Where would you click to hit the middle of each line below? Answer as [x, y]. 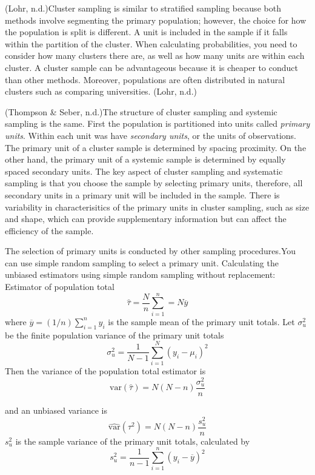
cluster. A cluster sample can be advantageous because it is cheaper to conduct [151, 67]
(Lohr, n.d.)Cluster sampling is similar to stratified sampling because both [143, 8]
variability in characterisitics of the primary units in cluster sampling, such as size [157, 207]
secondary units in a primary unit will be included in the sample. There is [142, 194]
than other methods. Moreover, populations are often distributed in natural [145, 79]
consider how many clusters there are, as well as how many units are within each [155, 56]
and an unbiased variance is [56, 410]
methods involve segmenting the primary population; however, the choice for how [156, 20]
